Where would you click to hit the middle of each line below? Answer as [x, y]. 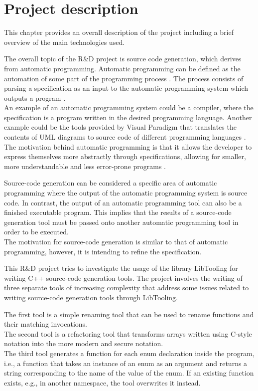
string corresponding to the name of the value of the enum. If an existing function [129, 373]
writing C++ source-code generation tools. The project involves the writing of [123, 278]
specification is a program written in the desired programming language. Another [128, 117]
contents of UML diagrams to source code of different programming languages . [125, 137]
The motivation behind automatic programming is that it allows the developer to [128, 146]
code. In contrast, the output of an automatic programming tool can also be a [123, 202]
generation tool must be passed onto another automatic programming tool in [121, 222]
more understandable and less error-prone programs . [85, 166]
